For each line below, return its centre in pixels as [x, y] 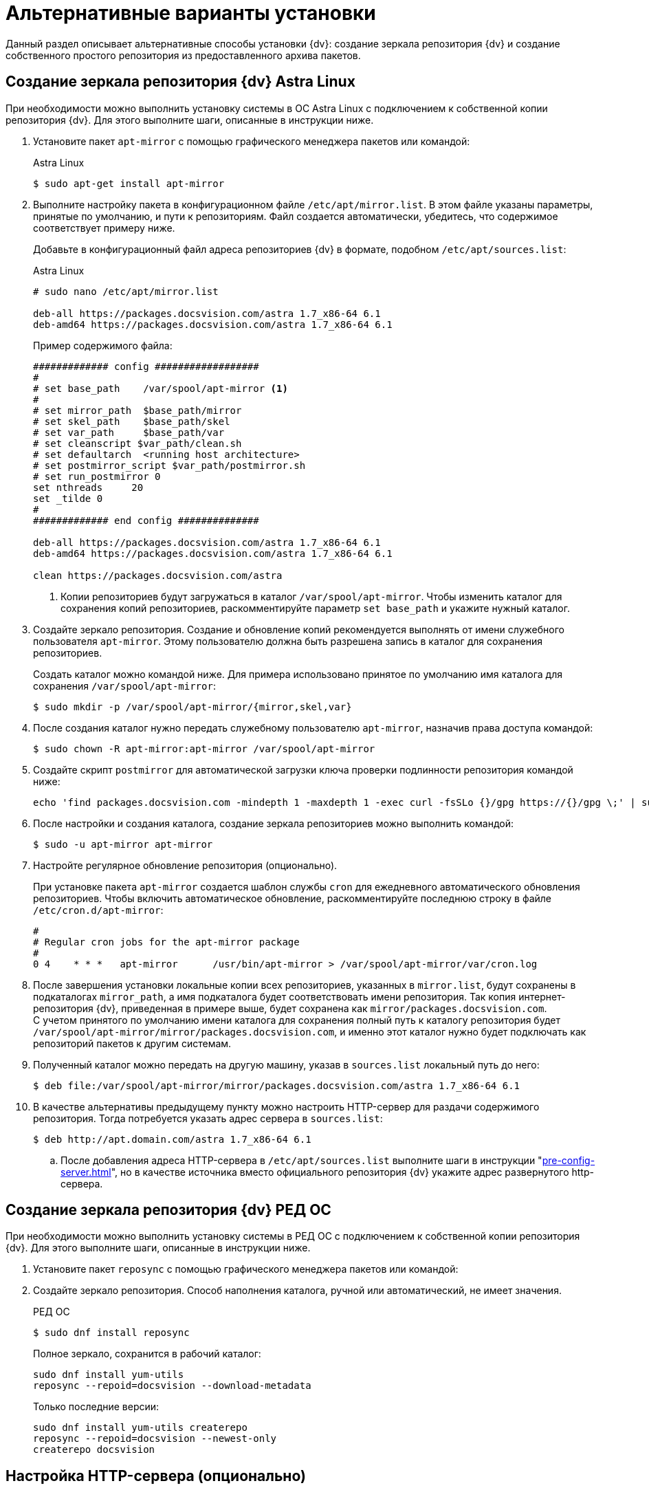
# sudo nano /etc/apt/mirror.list [126, 291]
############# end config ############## [146, 520]
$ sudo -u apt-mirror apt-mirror [123, 844]
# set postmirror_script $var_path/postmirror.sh [169, 465]
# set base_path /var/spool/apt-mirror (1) [161, 388]
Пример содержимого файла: [103, 345]
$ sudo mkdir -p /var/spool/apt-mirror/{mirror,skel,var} [192, 706]
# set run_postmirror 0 [97, 476]
